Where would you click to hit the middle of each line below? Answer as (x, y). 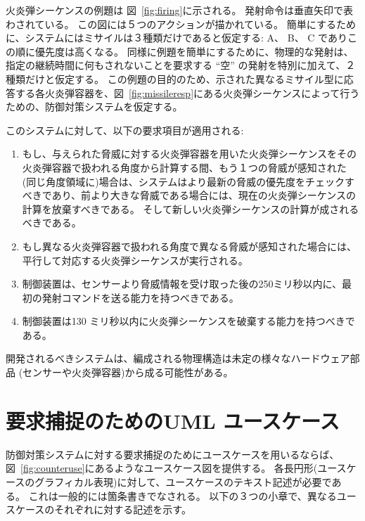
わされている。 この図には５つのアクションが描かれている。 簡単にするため (181, 24)
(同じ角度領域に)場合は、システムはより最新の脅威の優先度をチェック (183, 181)
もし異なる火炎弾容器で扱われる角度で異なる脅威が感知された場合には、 (190, 246)
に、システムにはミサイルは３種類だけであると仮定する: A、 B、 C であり (177, 38)
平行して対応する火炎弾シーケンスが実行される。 (135, 260)
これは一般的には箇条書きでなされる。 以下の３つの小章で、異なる (182, 495)
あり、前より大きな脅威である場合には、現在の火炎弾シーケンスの (204, 195)
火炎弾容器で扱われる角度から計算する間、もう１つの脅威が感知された (184, 167)
